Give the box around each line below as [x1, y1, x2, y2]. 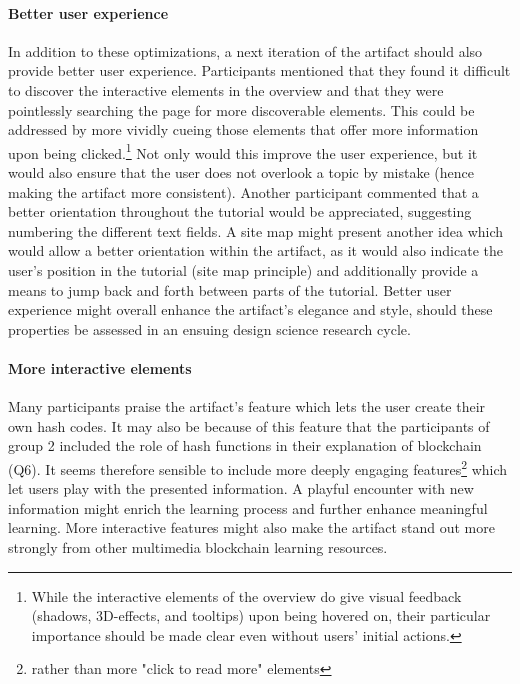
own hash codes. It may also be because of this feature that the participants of [8, 415, 490, 436]
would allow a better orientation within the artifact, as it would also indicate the [8, 240, 503, 261]
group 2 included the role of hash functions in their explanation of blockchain [8, 435, 482, 456]
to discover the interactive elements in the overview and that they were [8, 79, 444, 100]
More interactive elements [8, 357, 192, 378]
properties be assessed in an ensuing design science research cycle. [8, 318, 411, 339]
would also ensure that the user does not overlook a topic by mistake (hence [8, 162, 474, 183]
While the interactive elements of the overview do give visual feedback [31, 585, 462, 606]
